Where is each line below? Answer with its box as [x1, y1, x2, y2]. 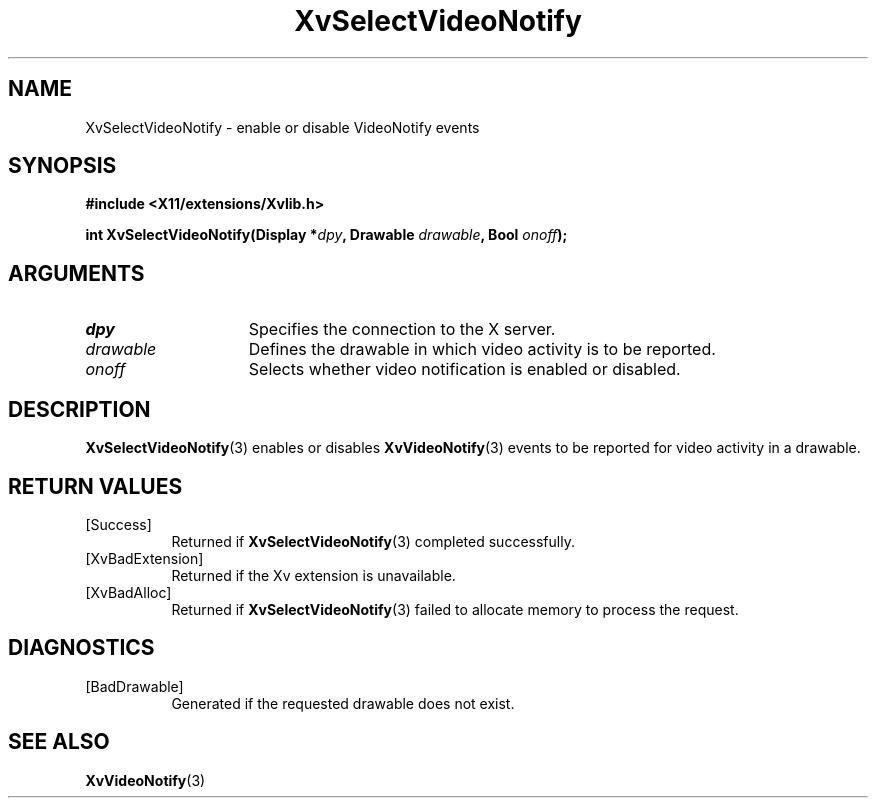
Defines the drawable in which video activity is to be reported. [248, 339, 716, 360]
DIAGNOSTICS [8, 635, 155, 661]
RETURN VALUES [8, 473, 183, 499]
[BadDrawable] [85, 677, 184, 695]
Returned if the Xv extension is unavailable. [171, 566, 456, 584]
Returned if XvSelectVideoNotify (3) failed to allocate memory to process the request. [171, 600, 739, 618]
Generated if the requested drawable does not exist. [171, 694, 515, 712]
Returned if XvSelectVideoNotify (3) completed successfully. [171, 532, 575, 550]
